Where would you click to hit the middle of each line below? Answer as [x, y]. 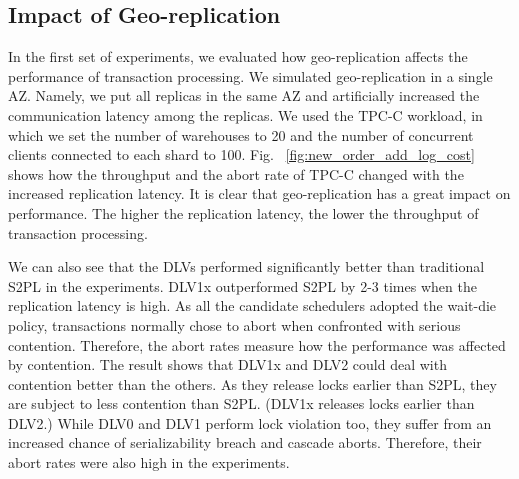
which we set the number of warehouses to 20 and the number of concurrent [241, 134]
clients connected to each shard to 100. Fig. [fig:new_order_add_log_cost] [241, 154]
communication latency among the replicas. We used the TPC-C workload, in [245, 114]
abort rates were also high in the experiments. [149, 462]
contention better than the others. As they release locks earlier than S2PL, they [252, 383]
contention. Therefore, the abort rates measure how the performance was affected [257, 344]
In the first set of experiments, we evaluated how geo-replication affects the [238, 56]
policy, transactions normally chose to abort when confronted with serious [234, 324]
